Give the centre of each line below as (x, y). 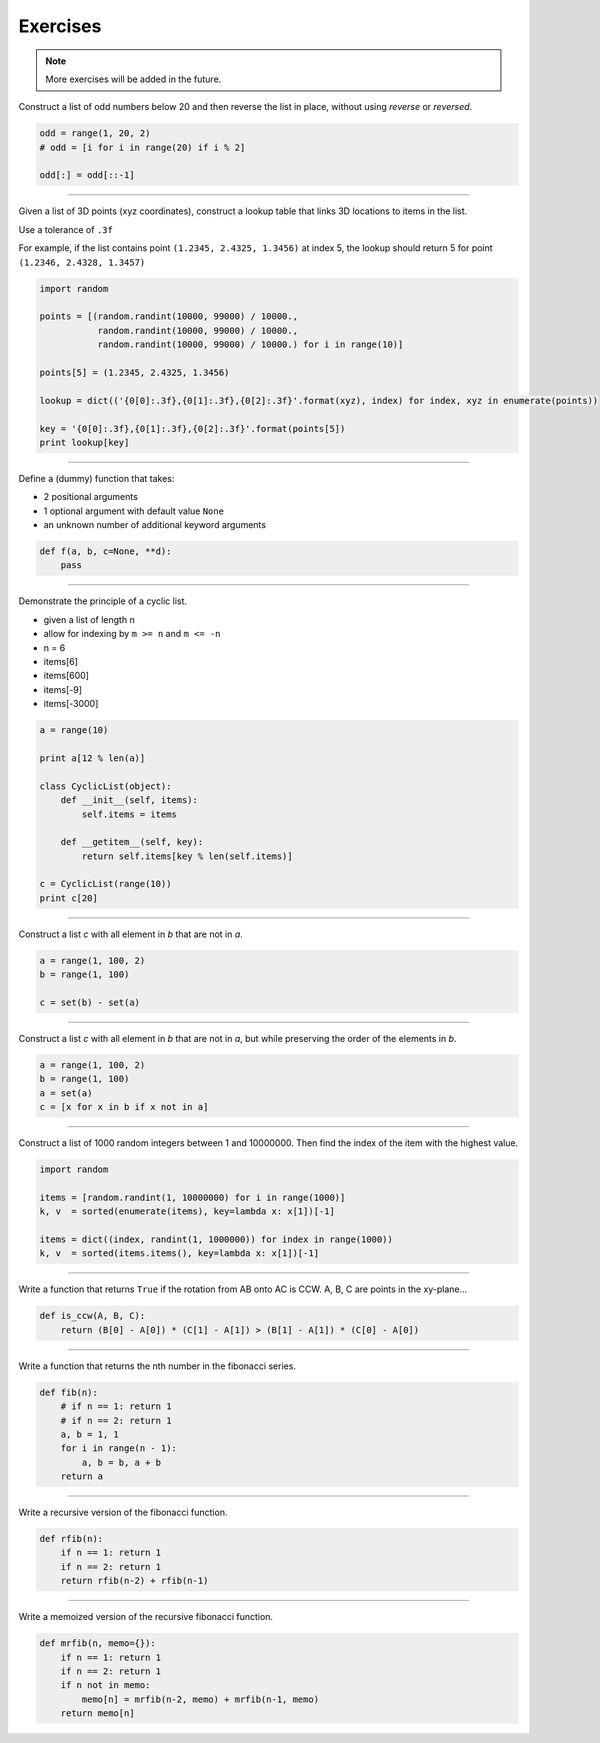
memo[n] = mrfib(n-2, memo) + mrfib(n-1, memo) (200, 1699)
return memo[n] (97, 1713)
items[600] (66, 676)
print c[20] (69, 898)
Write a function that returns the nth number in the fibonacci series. (157, 1366)
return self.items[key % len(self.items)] (187, 856)
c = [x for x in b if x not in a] (124, 1107)
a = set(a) (66, 1093)
